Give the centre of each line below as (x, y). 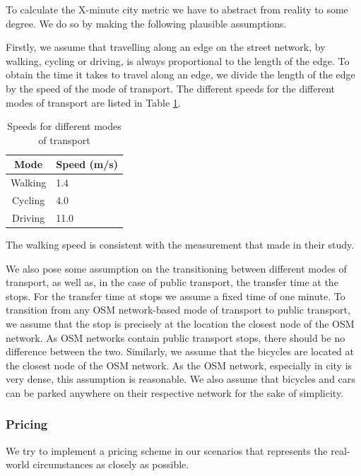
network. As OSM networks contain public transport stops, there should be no (176, 337)
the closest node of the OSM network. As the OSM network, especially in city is (179, 365)
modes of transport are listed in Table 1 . (93, 102)
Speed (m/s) (87, 164)
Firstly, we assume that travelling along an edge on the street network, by (166, 47)
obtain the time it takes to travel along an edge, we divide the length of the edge (180, 75)
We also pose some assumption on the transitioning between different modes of (176, 268)
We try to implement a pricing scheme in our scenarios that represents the (167, 450)
